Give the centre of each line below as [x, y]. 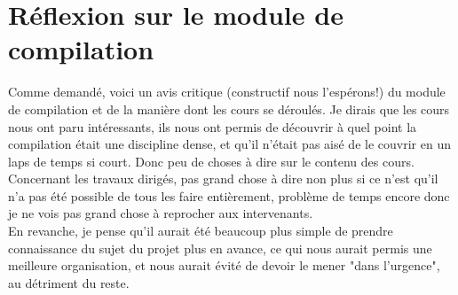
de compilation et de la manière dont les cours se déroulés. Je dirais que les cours [229, 109]
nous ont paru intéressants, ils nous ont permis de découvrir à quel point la [213, 126]
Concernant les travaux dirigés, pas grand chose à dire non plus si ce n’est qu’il [223, 179]
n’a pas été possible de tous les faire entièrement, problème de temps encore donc [229, 195]
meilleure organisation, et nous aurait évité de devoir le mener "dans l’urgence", [224, 265]
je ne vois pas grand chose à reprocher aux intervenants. [161, 213]
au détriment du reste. [69, 282]
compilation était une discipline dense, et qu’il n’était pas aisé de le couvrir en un [229, 144]
